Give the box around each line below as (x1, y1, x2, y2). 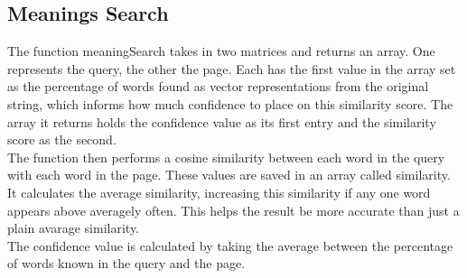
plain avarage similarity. (7, 218, 140, 237)
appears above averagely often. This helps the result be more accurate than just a (7, 200, 460, 219)
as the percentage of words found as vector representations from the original (7, 77, 429, 96)
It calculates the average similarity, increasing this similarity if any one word (7, 182, 431, 201)
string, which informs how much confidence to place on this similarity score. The (7, 94, 453, 113)
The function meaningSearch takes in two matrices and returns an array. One (7, 42, 435, 60)
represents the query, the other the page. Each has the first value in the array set (7, 59, 456, 78)
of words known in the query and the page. (7, 254, 246, 273)
